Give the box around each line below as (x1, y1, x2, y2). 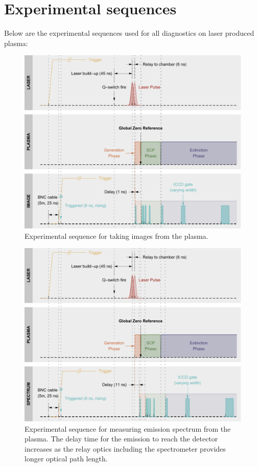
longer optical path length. (25, 453, 108, 464)
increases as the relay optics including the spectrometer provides (25, 443, 226, 454)
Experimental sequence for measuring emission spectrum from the (25, 423, 231, 434)
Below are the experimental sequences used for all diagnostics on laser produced (4, 28, 254, 38)
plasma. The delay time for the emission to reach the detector (25, 433, 218, 444)
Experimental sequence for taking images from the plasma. (25, 230, 208, 241)
